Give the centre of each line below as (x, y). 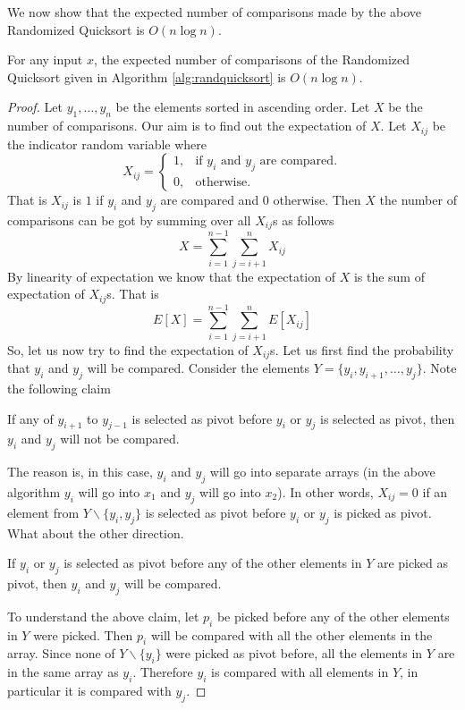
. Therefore (163, 672)
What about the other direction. (96, 532)
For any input (45, 59)
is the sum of (389, 276)
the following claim (59, 389)
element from (43, 512)
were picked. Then (83, 634)
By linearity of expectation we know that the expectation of (171, 276)
